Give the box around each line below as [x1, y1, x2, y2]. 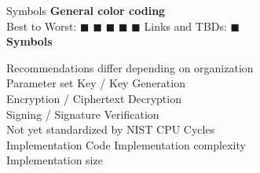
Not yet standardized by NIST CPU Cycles [6, 121, 215, 138]
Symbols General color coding [6, 2, 166, 18]
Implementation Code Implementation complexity [6, 136, 246, 153]
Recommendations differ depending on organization [6, 59, 254, 75]
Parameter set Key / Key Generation [6, 75, 185, 91]
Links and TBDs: [144, 17, 227, 34]
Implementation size [6, 152, 103, 168]
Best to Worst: [6, 17, 77, 34]
